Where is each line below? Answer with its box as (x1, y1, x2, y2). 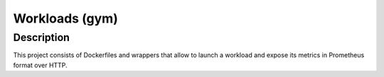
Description (13, 31, 70, 44)
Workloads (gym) (13, 11, 119, 26)
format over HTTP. (13, 61, 68, 69)
